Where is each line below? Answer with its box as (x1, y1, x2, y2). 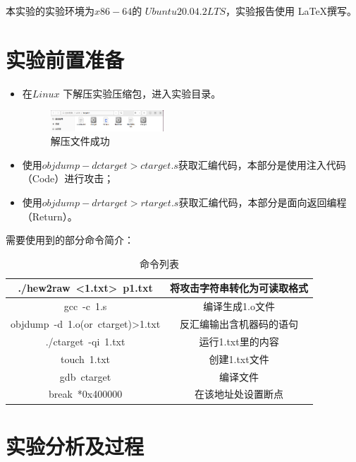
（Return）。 (22, 208, 78, 223)
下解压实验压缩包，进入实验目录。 (63, 85, 221, 100)
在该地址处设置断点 (195, 386, 284, 401)
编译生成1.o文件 (203, 299, 276, 314)
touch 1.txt (61, 351, 111, 366)
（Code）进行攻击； (22, 171, 114, 186)
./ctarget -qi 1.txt (45, 333, 125, 348)
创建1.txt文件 (209, 351, 269, 366)
